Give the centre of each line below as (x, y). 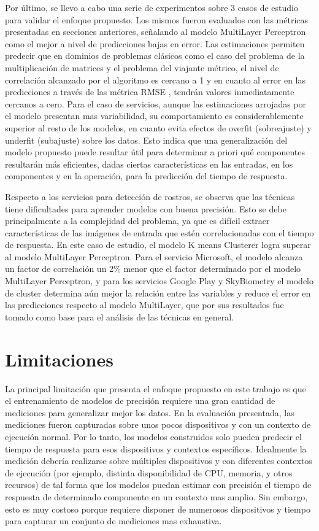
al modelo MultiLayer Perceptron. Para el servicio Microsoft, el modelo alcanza (154, 256)
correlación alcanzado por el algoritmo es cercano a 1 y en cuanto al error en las (156, 79)
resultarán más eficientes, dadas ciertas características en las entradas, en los (149, 164)
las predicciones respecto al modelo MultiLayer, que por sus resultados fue (144, 305)
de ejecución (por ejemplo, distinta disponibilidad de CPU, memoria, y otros (149, 472)
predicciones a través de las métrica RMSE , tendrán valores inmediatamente (150, 92)
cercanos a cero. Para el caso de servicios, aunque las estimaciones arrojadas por (156, 103)
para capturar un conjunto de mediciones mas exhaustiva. (113, 521)
